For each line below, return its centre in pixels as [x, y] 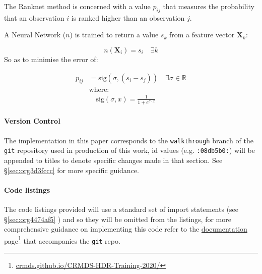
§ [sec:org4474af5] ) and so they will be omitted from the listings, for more [118, 219]
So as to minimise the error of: [51, 59]
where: [99, 90]
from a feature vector [202, 35]
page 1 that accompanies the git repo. [62, 240]
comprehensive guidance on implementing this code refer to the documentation [126, 229]
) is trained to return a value [114, 35]
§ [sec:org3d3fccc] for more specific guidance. [72, 170]
